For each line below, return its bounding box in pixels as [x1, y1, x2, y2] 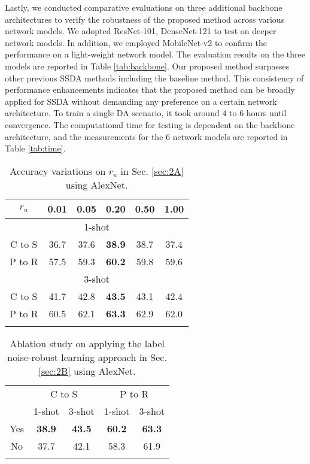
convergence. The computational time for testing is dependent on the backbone [5, 118, 295, 131]
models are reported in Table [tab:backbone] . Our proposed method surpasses [5, 59, 290, 72]
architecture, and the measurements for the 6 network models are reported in [5, 130, 288, 142]
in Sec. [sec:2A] [120, 163, 184, 178]
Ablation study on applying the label [10, 336, 165, 350]
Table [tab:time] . [5, 142, 66, 154]
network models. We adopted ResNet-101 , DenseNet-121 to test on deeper [5, 25, 276, 37]
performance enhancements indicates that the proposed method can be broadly [5, 83, 295, 96]
